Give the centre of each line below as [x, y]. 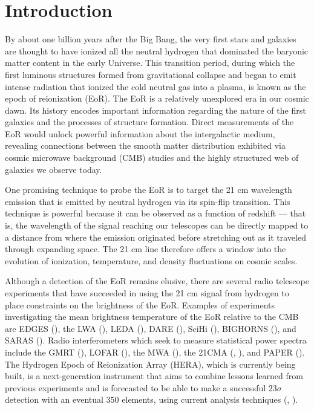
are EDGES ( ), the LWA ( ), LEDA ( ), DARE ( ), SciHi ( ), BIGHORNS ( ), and [151, 328]
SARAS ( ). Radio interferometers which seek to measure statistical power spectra [156, 340]
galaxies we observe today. [54, 169]
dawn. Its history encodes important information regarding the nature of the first [155, 110]
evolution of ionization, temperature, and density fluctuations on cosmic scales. [151, 260]
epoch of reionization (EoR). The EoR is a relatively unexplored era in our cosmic [157, 98]
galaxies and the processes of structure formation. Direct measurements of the [149, 122]
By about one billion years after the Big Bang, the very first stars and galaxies [151, 39]
